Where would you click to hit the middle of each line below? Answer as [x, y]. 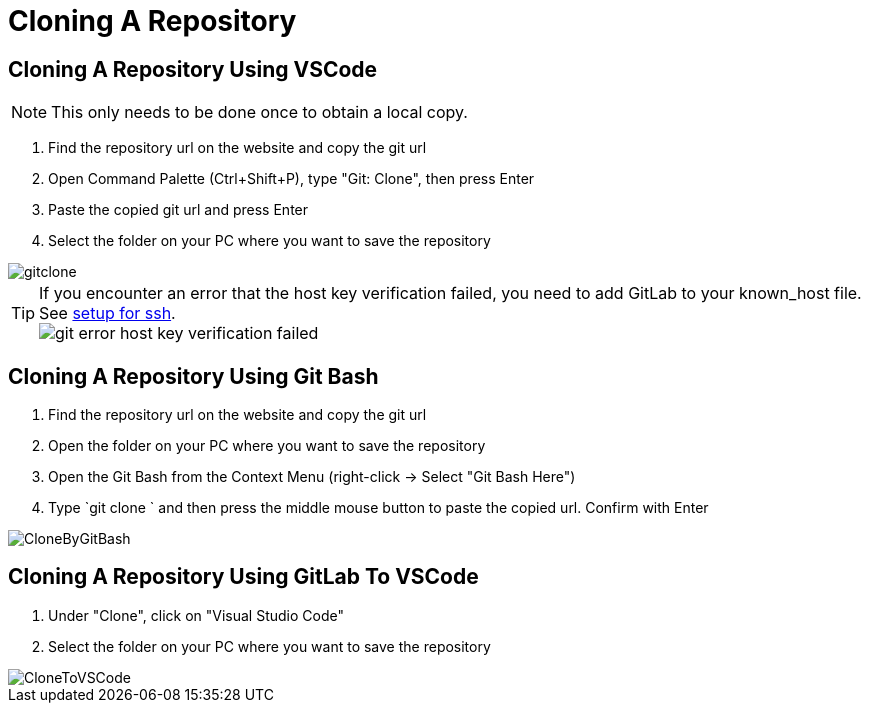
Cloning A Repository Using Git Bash [193, 376]
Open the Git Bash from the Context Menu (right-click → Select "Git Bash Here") [312, 477]
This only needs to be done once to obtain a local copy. [259, 112]
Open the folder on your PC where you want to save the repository [267, 446]
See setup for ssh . [107, 313]
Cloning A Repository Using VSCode [193, 69]
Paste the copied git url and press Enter [178, 210]
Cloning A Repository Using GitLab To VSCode [243, 577]
